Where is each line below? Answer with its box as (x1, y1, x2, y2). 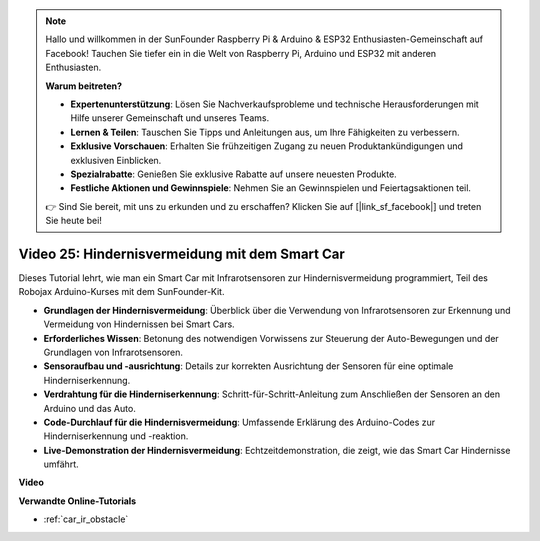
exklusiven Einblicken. (70, 154, 162, 166)
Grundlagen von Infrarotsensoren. (43, 346, 184, 358)
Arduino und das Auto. (43, 402, 137, 414)
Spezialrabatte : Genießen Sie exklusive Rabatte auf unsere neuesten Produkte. (70, 168, 397, 180)
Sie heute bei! (45, 215, 102, 227)
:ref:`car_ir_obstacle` (43, 513, 129, 525)
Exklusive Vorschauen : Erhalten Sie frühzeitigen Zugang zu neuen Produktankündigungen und (70, 140, 464, 152)
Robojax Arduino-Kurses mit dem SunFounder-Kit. (18, 286, 225, 298)
